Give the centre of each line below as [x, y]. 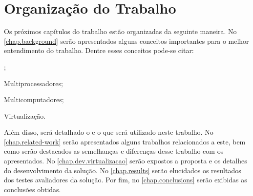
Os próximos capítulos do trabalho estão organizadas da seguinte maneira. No [120, 31]
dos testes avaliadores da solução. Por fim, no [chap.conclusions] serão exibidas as [126, 180]
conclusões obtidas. [32, 189]
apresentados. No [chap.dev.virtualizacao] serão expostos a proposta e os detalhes [126, 161]
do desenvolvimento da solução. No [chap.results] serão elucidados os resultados [123, 170]
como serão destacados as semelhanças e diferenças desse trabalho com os [114, 151]
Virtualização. [25, 116]
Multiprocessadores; [33, 83]
